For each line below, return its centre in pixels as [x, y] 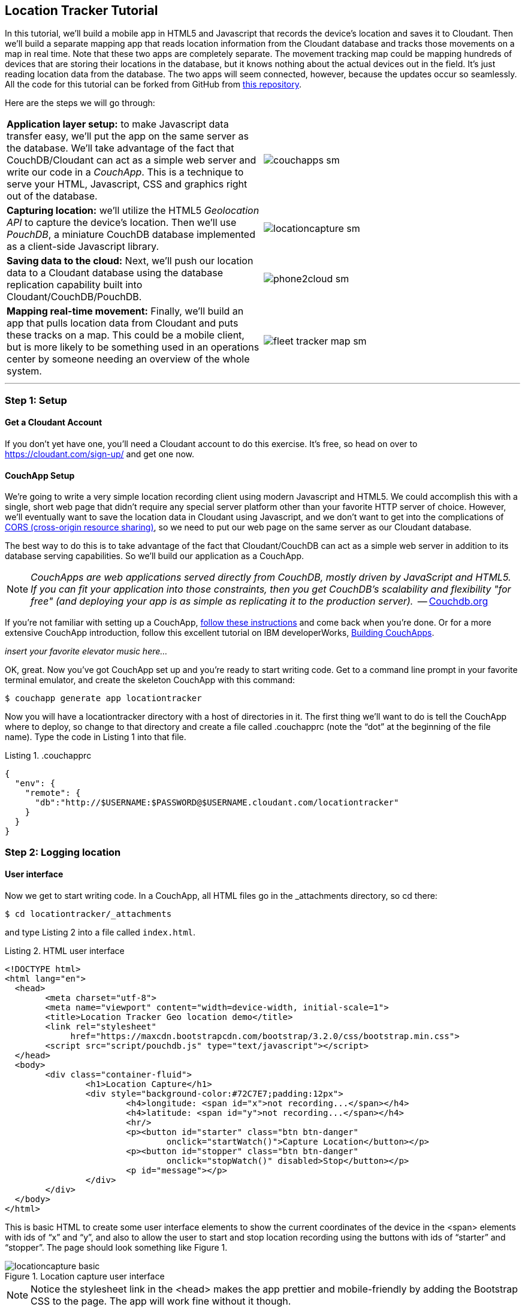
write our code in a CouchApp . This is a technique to [125, 172]
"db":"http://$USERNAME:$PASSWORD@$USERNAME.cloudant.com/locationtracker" [217, 803]
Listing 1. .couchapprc [48, 756]
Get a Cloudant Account [54, 422]
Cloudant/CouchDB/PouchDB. [74, 297]
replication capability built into [75, 285]
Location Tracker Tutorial [82, 10]
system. [24, 371]
